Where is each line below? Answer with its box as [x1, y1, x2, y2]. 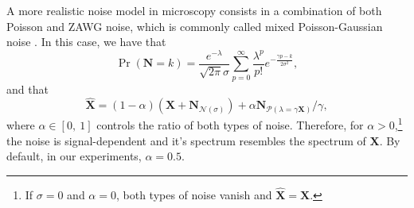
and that [6, 80, 49, 97]
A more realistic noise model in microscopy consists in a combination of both [6, 2, 382, 18]
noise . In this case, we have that [6, 33, 166, 50]
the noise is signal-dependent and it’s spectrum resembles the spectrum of [6, 132, 366, 148]
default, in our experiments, [6, 148, 142, 164]
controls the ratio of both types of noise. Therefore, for [96, 117, 364, 133]
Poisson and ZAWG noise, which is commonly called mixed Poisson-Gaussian [6, 17, 383, 34]
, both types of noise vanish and [115, 187, 272, 203]
